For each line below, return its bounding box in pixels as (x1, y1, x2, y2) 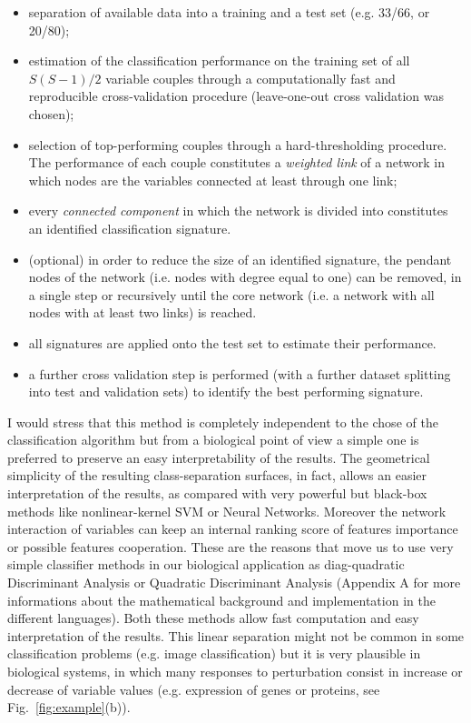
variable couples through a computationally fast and (105, 68, 396, 87)
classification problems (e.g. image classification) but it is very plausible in (7, 644, 421, 663)
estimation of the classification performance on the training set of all (28, 51, 410, 70)
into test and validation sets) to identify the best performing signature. (28, 382, 424, 401)
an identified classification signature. (28, 218, 231, 237)
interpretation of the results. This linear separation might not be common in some (7, 626, 465, 645)
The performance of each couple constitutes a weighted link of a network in (28, 153, 445, 172)
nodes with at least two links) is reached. (28, 303, 257, 322)
